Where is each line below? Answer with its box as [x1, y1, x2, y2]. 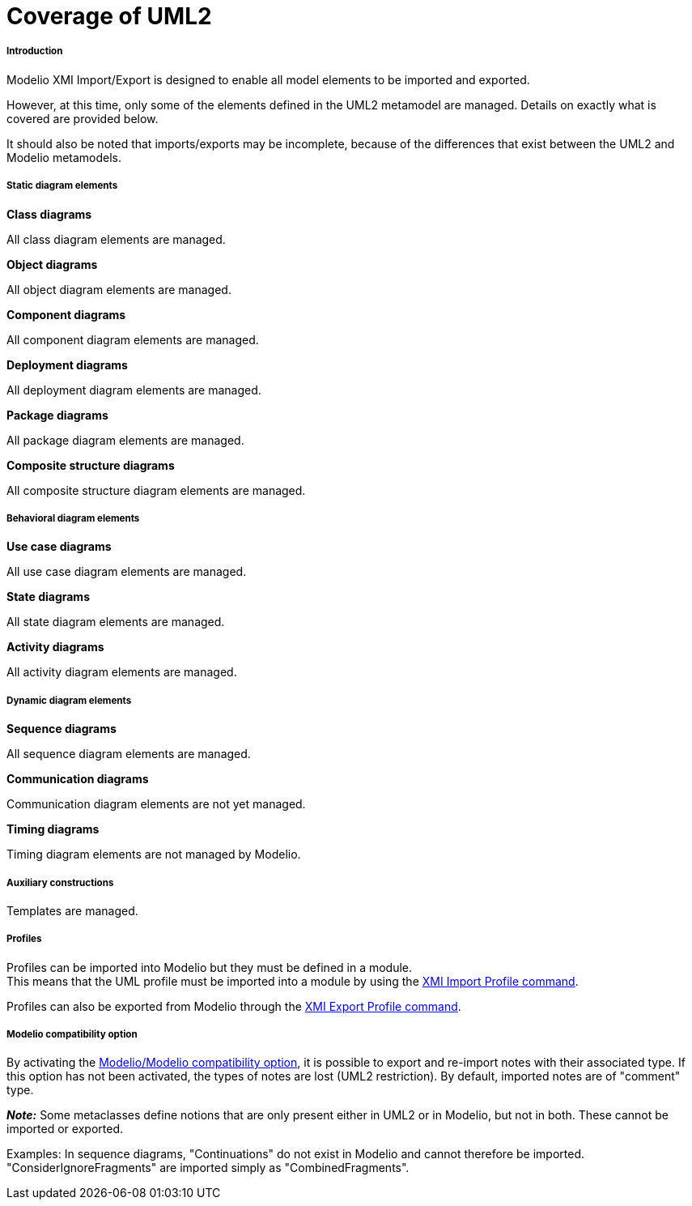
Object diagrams [6, 257, 98, 271]
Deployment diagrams [6, 357, 128, 372]
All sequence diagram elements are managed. [6, 747, 251, 761]
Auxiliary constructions [6, 876, 114, 889]
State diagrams [6, 590, 90, 604]
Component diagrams [6, 307, 126, 322]
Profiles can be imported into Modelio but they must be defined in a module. [6, 960, 413, 974]
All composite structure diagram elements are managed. [6, 483, 306, 497]
